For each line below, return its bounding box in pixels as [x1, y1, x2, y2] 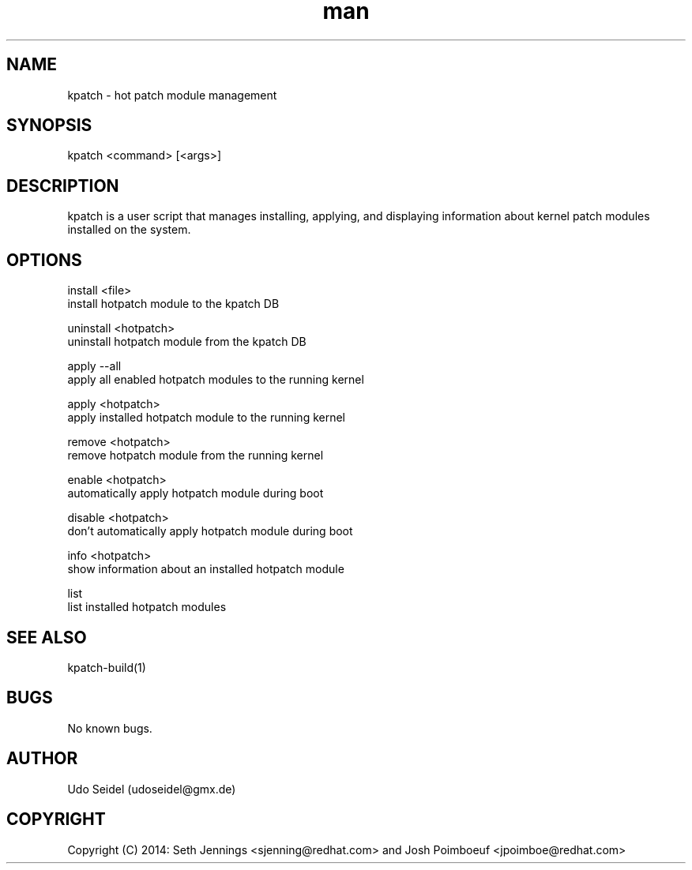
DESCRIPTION [6, 175, 119, 196]
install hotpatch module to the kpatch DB [67, 297, 280, 311]
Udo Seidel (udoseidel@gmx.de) [67, 782, 236, 796]
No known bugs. [67, 721, 152, 735]
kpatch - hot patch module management [67, 88, 277, 102]
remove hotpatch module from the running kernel [67, 448, 324, 463]
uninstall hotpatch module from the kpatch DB [67, 335, 307, 349]
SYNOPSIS [6, 115, 92, 136]
